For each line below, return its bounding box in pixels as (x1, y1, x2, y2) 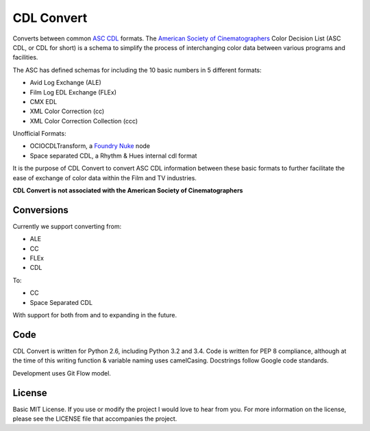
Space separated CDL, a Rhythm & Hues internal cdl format (29, 151, 197, 160)
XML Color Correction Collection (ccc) (29, 116, 138, 125)
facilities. (12, 53, 38, 62)
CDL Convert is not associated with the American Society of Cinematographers (12, 186, 243, 195)
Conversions (12, 204, 69, 216)
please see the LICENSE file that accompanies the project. (12, 415, 177, 423)
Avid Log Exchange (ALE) (29, 79, 102, 87)
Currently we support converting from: (12, 222, 122, 230)
